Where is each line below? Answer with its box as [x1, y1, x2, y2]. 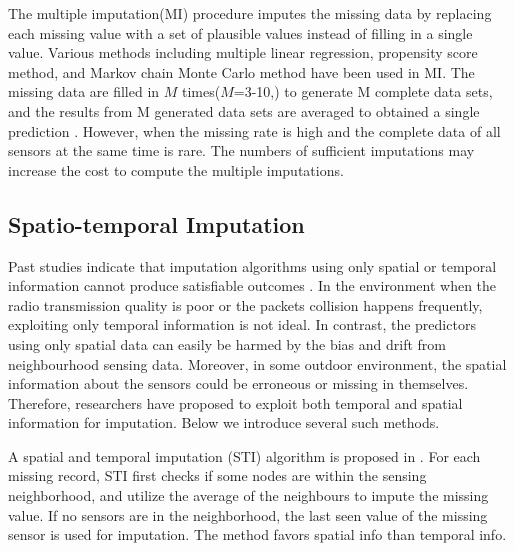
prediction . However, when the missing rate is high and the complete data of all [8, 120, 501, 141]
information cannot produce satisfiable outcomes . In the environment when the [8, 275, 497, 296]
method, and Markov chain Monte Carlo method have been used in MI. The [8, 61, 475, 82]
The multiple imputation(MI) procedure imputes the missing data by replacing [8, 3, 492, 23]
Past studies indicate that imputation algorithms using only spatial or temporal [8, 255, 497, 276]
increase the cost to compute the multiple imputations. [8, 159, 344, 180]
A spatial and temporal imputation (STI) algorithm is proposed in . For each [8, 445, 481, 466]
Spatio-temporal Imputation [8, 208, 305, 239]
